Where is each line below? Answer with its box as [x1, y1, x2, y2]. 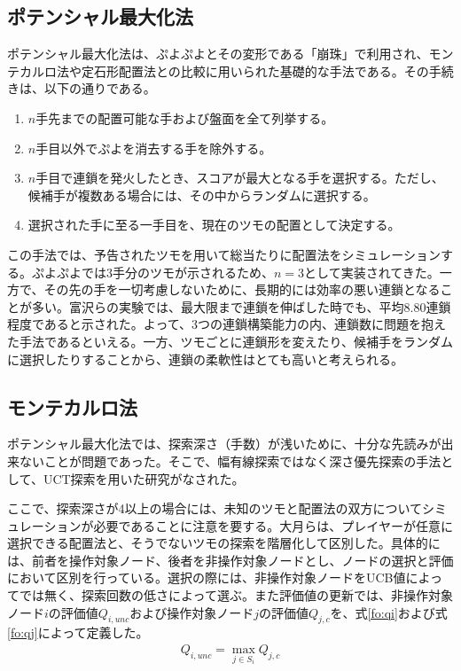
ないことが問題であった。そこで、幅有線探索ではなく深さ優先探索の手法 [19, 451, 441, 470]
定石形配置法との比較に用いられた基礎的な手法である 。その [81, 61, 429, 80]
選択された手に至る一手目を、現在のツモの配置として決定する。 [27, 215, 401, 234]
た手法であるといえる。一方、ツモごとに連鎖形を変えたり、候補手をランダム [7, 332, 453, 350]
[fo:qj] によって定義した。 [7, 623, 149, 642]
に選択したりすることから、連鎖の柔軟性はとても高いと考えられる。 [7, 349, 403, 368]
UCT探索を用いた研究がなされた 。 [43, 469, 245, 488]
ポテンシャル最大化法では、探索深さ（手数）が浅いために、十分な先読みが [7, 434, 441, 453]
